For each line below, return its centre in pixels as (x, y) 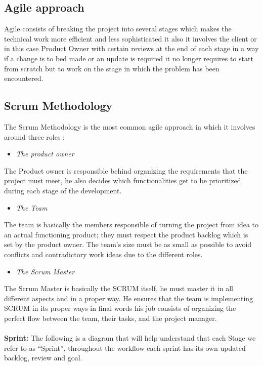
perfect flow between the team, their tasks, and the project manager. (111, 318)
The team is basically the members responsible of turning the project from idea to (131, 225)
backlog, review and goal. (43, 358)
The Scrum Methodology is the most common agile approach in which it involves (130, 126)
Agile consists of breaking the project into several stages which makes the (118, 29)
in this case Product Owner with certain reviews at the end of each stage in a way (131, 48)
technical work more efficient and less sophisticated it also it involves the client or (130, 38)
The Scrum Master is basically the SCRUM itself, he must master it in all (119, 288)
